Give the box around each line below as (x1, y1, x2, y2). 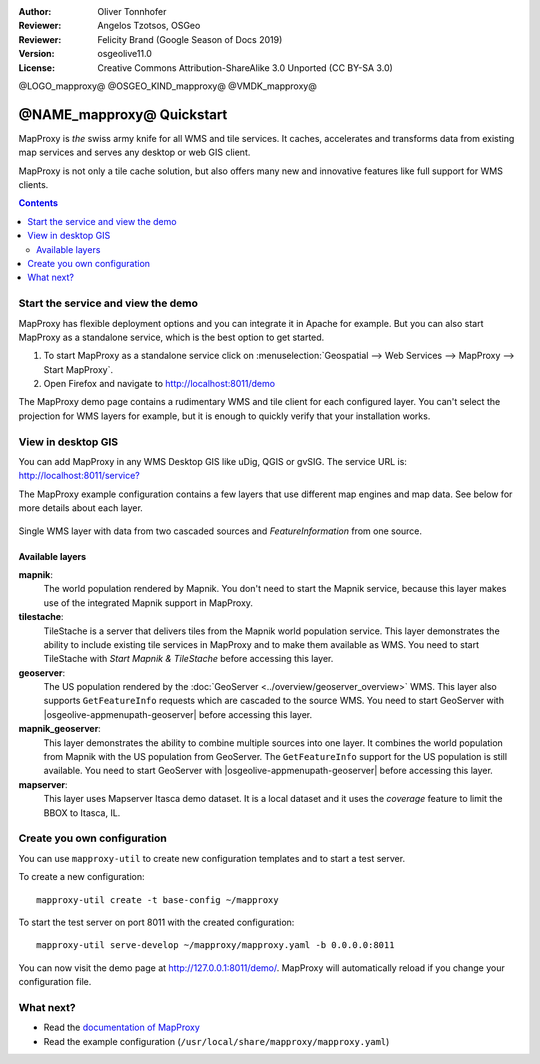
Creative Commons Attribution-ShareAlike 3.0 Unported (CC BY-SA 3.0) (97, 61, 394, 74)
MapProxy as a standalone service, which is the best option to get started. (18, 331, 325, 343)
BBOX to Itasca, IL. (43, 806, 121, 819)
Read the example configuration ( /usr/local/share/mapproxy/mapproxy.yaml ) (43, 1035, 390, 1047)
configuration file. (18, 976, 92, 988)
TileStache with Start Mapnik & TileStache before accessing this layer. (43, 653, 334, 665)
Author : (18, 6, 52, 17)
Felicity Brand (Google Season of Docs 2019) (97, 33, 283, 45)
